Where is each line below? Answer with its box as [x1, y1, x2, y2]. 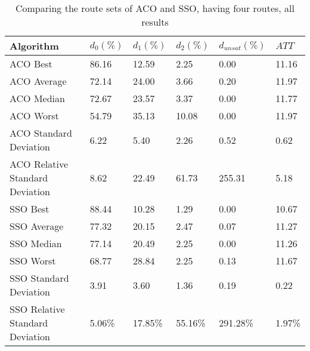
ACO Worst [10, 109, 59, 122]
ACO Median [10, 91, 65, 105]
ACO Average [10, 74, 67, 88]
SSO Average [10, 219, 64, 233]
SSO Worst [10, 254, 56, 267]
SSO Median [10, 236, 62, 250]
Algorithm [10, 39, 59, 53]
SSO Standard [10, 271, 69, 285]
